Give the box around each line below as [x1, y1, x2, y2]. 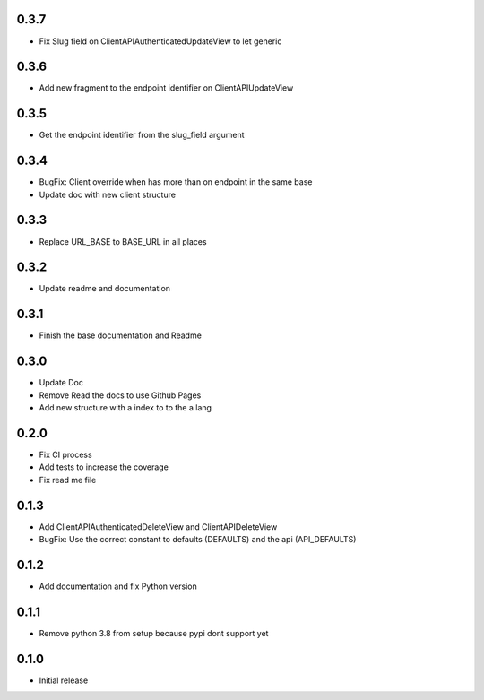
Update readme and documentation [39, 283, 170, 294]
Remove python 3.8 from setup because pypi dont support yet [39, 627, 269, 638]
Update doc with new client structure [39, 189, 177, 200]
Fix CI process [39, 449, 93, 460]
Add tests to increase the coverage [39, 462, 169, 472]
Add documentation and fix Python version [39, 581, 197, 592]
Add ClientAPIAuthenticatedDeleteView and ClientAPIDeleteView [39, 521, 278, 532]
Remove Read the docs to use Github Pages [39, 390, 202, 401]
